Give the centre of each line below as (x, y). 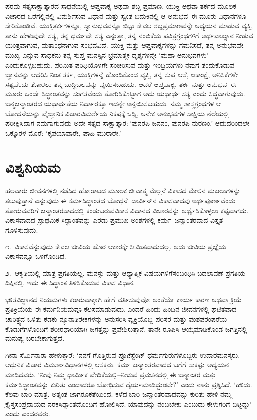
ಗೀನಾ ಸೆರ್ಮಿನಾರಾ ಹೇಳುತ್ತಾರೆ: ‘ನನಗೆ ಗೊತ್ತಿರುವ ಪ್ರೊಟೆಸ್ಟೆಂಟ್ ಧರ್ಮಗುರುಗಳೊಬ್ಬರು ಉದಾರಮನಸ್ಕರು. (123, 355)
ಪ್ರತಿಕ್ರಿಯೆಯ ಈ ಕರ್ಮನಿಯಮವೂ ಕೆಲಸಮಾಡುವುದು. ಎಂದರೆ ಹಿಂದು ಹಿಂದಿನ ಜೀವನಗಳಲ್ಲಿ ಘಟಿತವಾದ (121, 309)
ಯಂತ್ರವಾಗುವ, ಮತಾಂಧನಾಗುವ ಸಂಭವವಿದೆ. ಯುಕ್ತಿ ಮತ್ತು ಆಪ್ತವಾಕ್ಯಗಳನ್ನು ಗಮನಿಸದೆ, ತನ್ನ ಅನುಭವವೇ (125, 45)
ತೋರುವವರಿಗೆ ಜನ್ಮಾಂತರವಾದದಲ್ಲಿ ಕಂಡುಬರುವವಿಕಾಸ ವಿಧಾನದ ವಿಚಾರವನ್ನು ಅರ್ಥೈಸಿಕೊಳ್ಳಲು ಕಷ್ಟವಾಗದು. (127, 210)
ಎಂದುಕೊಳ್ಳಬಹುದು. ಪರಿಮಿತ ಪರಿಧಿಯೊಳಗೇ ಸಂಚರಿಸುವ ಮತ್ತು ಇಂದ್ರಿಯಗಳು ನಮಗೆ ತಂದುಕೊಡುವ (120, 64)
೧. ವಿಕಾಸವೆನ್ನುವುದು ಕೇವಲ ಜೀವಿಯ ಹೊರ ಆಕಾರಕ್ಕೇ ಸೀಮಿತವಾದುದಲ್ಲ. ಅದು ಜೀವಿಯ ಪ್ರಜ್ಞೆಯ (116, 246)
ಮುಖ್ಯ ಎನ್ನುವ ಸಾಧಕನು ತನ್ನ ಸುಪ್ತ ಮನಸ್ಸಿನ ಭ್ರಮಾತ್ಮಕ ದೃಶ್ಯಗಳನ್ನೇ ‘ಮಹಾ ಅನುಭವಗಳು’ (107, 54)
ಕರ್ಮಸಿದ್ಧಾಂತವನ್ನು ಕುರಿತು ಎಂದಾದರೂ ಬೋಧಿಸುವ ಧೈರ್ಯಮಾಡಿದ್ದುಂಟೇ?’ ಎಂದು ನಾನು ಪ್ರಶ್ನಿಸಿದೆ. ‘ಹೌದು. (129, 384)
